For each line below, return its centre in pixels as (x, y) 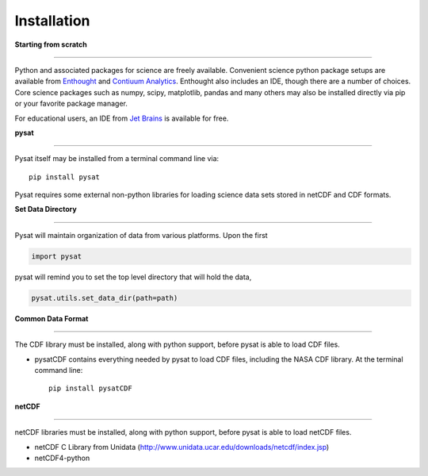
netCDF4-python (62, 458)
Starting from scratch (51, 44)
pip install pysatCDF (90, 388)
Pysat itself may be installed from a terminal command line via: (117, 159)
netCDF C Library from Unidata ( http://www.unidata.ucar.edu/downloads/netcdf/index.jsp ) (182, 447)
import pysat (57, 256)
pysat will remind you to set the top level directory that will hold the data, (133, 277)
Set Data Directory (46, 209)
